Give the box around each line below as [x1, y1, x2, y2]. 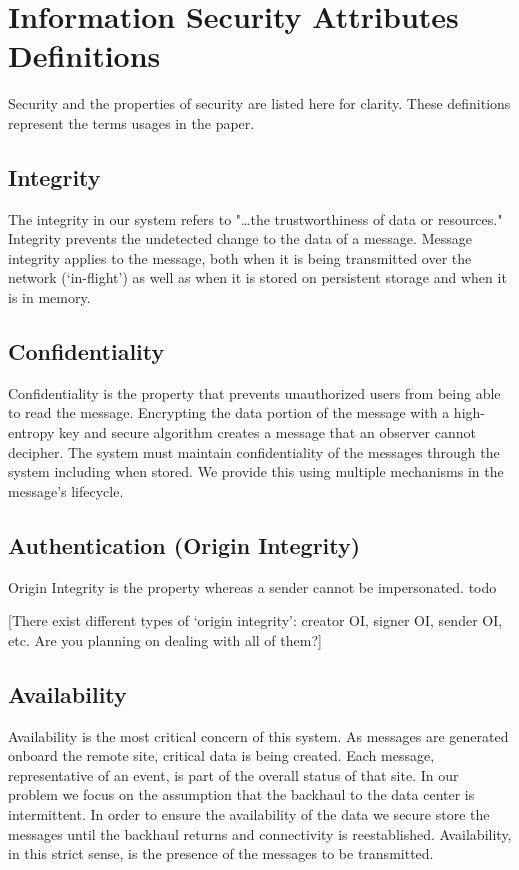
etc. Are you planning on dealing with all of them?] [8, 629, 322, 650]
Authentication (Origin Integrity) [8, 529, 361, 560]
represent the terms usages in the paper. [8, 112, 255, 133]
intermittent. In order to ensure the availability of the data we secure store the [8, 804, 490, 824]
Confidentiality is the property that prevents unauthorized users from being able [8, 382, 501, 403]
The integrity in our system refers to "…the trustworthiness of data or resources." [8, 208, 503, 229]
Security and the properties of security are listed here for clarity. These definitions [8, 93, 511, 114]
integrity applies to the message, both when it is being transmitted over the [8, 247, 472, 268]
